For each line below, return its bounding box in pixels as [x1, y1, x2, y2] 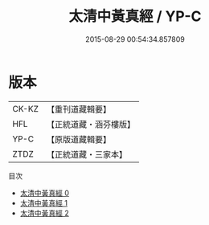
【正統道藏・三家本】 [46, 149, 127, 160]
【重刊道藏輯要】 [46, 104, 111, 115]
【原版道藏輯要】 [46, 133, 111, 145]
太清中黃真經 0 [19, 188, 70, 198]
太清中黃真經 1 [19, 198, 68, 207]
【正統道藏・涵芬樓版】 [46, 118, 135, 129]
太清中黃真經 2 [19, 208, 70, 218]
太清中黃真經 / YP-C [68, 7, 202, 26]
